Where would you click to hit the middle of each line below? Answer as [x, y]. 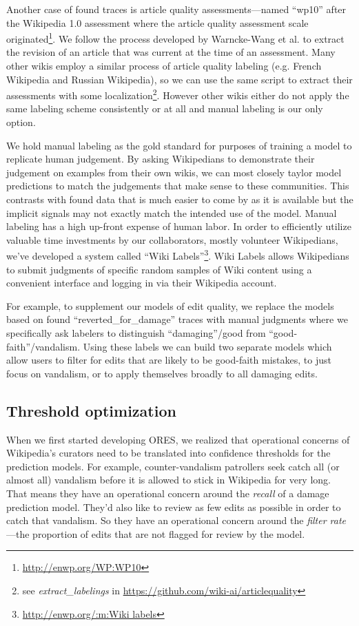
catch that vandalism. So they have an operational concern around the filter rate [176, 520]
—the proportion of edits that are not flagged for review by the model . [156, 533]
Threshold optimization [91, 410]
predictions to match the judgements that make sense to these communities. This [178, 186]
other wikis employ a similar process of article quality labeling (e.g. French [164, 66]
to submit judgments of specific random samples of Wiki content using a [159, 269]
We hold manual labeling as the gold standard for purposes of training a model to [179, 145]
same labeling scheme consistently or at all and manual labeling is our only [165, 108]
